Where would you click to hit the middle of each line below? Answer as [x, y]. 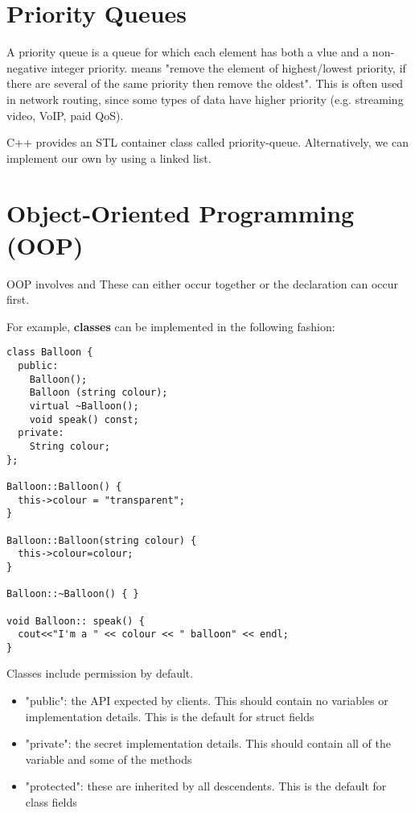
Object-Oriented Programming [181, 213]
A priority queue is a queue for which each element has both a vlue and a [188, 52]
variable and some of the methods [109, 759]
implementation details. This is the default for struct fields [170, 716]
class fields [51, 802]
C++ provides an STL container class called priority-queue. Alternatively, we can [207, 142]
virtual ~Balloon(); [84, 406]
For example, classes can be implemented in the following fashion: [171, 326]
